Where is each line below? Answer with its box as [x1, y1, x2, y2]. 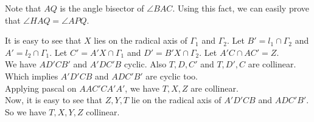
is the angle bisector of [60, 2, 144, 14]
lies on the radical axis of [94, 34, 187, 47]
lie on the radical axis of [131, 93, 222, 106]
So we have [5, 105, 46, 118]
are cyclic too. [145, 69, 198, 82]
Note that [5, 2, 41, 14]
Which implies [5, 69, 58, 82]
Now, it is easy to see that [5, 93, 103, 106]
